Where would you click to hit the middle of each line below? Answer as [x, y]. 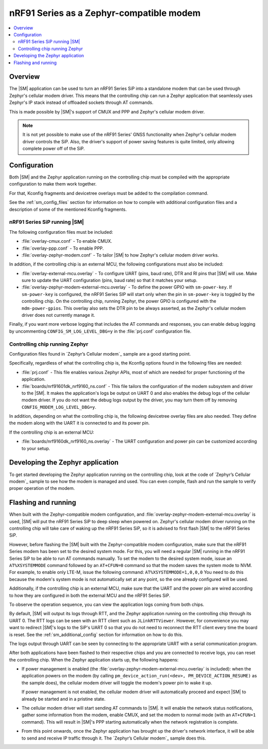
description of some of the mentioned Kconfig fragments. [68, 209]
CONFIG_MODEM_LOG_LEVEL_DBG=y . [59, 407]
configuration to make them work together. [53, 184]
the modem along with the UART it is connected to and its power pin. [79, 423]
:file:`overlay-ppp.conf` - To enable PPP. [63, 248]
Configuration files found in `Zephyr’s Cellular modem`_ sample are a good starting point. [100, 354]
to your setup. [36, 448]
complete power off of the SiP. [54, 149]
